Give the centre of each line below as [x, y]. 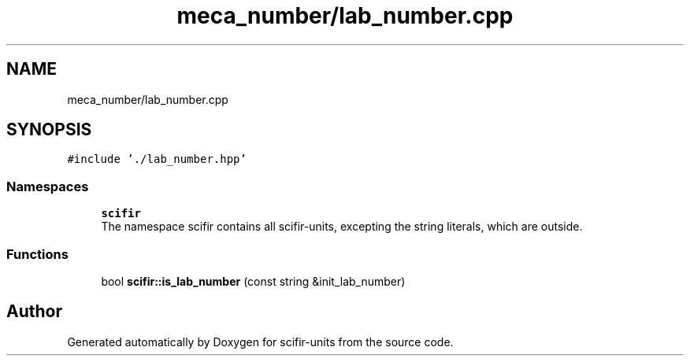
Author [34, 312]
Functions [37, 254]
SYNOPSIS [49, 130]
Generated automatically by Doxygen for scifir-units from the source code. [260, 342]
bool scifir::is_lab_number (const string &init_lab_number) [253, 281]
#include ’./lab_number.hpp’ [157, 159]
